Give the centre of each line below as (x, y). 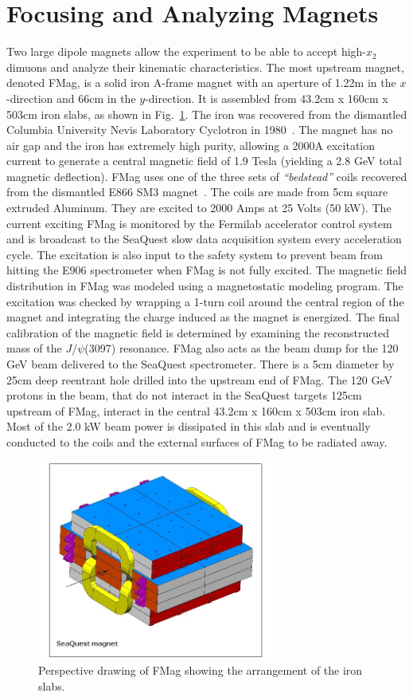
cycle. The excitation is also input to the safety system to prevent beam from (195, 254)
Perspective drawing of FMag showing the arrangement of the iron (201, 670)
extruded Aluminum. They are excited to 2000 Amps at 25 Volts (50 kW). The (199, 208)
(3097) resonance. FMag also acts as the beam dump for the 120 (242, 348)
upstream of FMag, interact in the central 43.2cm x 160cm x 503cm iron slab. (196, 410)
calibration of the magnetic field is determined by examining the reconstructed (198, 332)
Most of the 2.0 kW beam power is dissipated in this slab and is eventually (189, 426)
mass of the (34, 348)
